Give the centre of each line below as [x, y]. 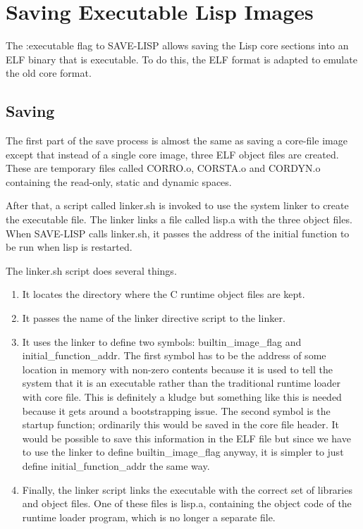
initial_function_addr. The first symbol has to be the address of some [174, 355]
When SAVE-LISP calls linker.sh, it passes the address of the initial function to [178, 233]
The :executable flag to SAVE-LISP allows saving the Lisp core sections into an [177, 45]
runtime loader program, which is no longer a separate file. [149, 517]
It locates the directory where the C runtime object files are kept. [164, 294]
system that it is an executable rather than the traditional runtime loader [181, 383]
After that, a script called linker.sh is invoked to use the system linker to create [177, 205]
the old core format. [49, 73]
